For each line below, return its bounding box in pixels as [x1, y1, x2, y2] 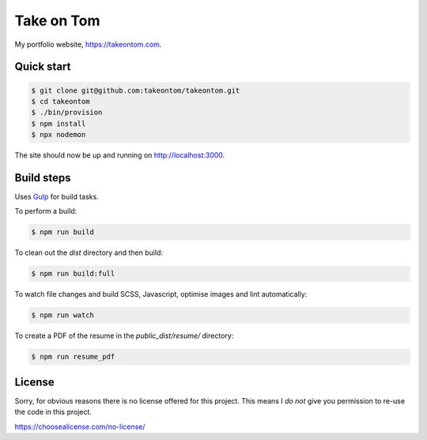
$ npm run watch [31, 311, 95, 320]
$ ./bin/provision [31, 108, 103, 117]
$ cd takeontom [31, 97, 90, 106]
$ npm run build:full [31, 269, 115, 279]
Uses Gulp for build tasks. [14, 192, 99, 201]
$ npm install [31, 119, 86, 128]
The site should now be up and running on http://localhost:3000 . [14, 150, 225, 160]
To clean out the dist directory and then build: [14, 248, 164, 257]
